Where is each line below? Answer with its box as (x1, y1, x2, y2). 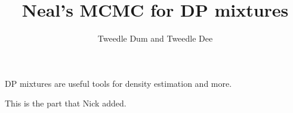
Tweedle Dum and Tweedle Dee (97, 32, 213, 45)
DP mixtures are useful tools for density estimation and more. (5, 77, 232, 89)
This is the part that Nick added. (5, 97, 127, 109)
